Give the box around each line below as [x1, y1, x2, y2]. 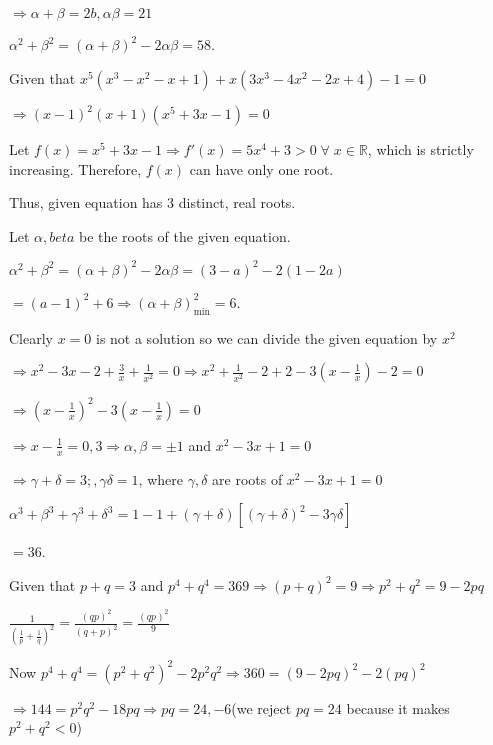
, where [138, 468, 183, 489]
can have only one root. [189, 158, 334, 179]
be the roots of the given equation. [78, 225, 291, 246]
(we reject [231, 697, 292, 718]
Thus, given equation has [9, 192, 163, 213]
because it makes [346, 697, 450, 718]
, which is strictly [367, 139, 474, 160]
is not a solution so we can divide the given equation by [95, 327, 438, 348]
